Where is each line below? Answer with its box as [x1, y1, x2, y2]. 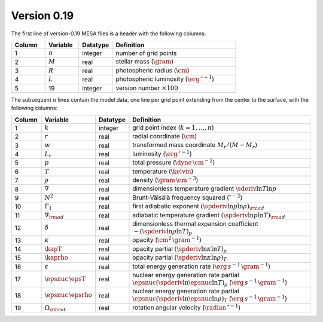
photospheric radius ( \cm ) [115, 66, 190, 74]
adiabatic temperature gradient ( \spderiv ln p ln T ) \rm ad [132, 211, 285, 220]
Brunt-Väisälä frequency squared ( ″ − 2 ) [132, 192, 243, 202]
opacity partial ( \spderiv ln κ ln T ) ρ [132, 244, 227, 254]
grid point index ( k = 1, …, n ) [132, 123, 215, 132]
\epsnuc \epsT [44, 275, 86, 282]
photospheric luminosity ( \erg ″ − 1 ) [115, 74, 215, 83]
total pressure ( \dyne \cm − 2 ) [132, 157, 215, 167]
